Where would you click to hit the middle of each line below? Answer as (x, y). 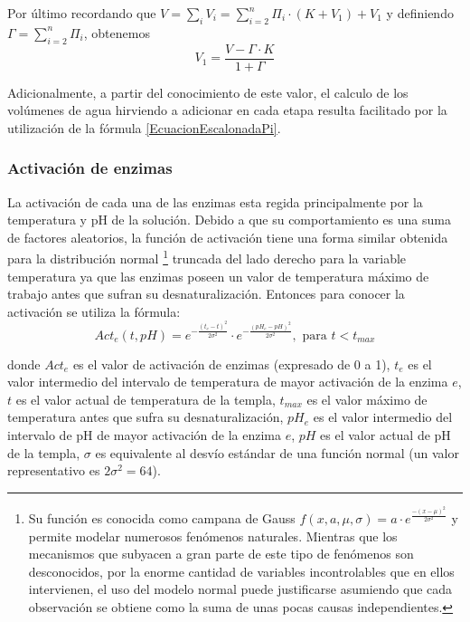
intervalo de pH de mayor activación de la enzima (144, 435)
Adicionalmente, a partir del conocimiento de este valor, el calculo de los (208, 92)
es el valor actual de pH (385, 435)
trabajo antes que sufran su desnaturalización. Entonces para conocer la (206, 294)
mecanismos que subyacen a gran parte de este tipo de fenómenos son (221, 554)
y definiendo (420, 13)
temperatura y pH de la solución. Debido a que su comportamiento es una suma (229, 220)
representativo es (54, 470)
